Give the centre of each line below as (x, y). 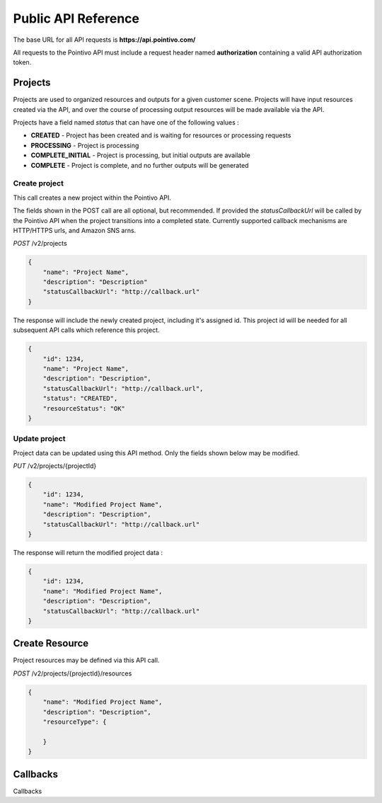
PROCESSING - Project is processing (85, 145)
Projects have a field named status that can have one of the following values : (126, 123)
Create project (38, 183)
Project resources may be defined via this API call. (86, 660)
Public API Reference (76, 18)
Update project (39, 439)
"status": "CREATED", (80, 399)
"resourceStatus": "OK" (84, 408)
